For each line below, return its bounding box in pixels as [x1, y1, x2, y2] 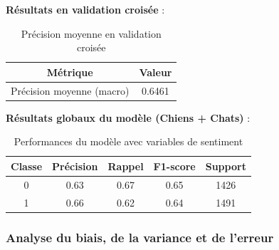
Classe [11, 158, 43, 173]
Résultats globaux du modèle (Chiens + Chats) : [6, 110, 251, 125]
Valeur [139, 64, 172, 79]
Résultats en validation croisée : [6, 2, 165, 16]
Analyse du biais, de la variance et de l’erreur [6, 228, 274, 246]
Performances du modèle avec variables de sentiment [14, 134, 243, 149]
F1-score [153, 158, 196, 173]
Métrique [46, 64, 93, 79]
